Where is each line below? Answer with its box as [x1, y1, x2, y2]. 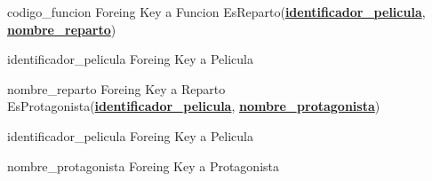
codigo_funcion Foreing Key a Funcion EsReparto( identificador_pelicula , [7, 3, 426, 20]
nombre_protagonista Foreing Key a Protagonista [7, 156, 280, 175]
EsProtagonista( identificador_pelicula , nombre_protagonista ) [7, 97, 380, 115]
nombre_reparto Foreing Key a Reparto [7, 79, 226, 98]
